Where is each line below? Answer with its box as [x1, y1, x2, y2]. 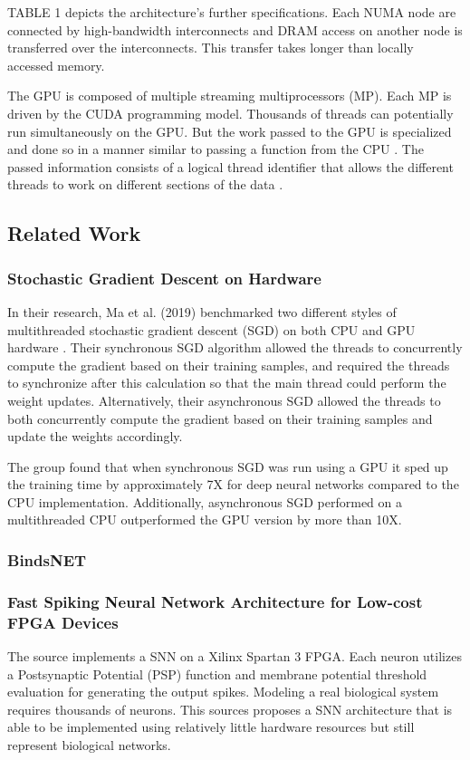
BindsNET [7, 548, 87, 571]
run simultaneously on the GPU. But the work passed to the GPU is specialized [7, 121, 452, 140]
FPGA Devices [7, 611, 119, 633]
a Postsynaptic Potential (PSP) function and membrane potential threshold [7, 664, 427, 683]
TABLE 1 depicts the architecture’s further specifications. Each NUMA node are [7, 3, 456, 21]
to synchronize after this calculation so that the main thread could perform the [7, 373, 446, 392]
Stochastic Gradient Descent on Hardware [7, 266, 321, 289]
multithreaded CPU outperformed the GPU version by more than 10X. [7, 510, 402, 529]
